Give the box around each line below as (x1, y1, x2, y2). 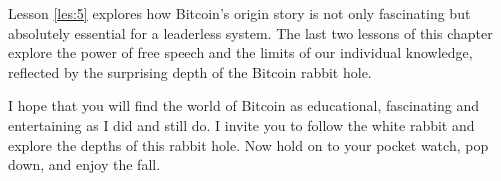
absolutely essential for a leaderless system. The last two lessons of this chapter (8, 22, 493, 43)
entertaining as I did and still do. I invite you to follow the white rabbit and (8, 114, 475, 135)
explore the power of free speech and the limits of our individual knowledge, (8, 42, 473, 63)
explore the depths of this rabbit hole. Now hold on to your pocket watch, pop (8, 134, 489, 155)
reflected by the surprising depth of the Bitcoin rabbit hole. (8, 61, 372, 82)
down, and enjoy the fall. (8, 154, 161, 175)
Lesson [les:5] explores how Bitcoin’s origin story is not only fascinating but (8, 3, 471, 23)
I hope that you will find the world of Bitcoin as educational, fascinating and (8, 95, 479, 116)
